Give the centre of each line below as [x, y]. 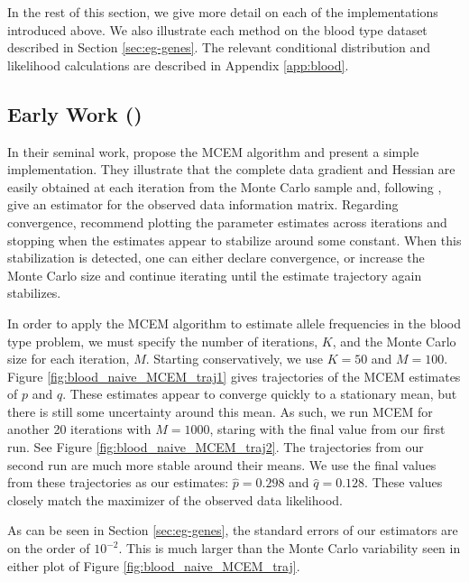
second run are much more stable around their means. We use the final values [222, 464]
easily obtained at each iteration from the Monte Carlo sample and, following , [225, 186]
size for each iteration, [69, 359]
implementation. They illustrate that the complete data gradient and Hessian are [231, 169]
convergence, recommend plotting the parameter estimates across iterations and [227, 222]
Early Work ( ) [75, 113]
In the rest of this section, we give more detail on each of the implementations [223, 12]
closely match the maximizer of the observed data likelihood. [175, 499]
